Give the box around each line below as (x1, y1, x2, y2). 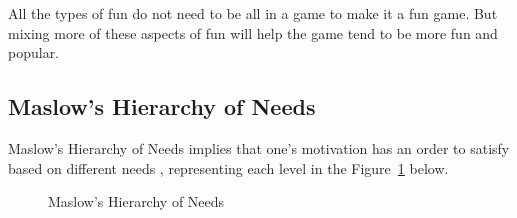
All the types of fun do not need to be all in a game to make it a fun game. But (8, 3, 498, 23)
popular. (8, 42, 60, 63)
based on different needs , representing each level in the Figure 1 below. (8, 157, 449, 178)
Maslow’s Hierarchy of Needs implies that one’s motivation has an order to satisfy (8, 137, 510, 158)
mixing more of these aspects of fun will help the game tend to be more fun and (8, 22, 498, 43)
